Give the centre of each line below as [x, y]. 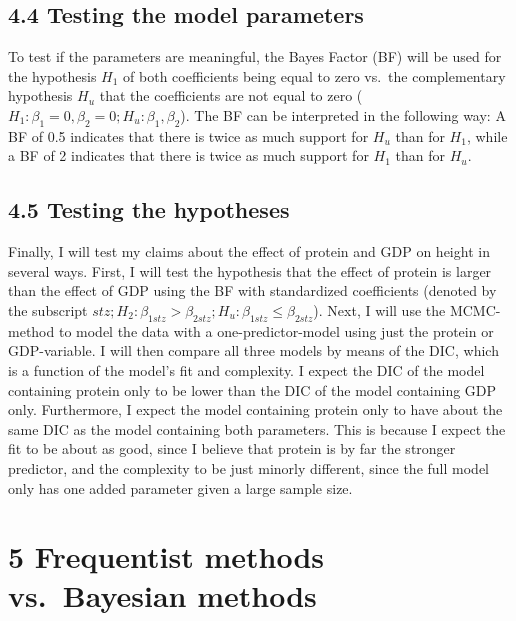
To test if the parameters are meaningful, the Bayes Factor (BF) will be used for [255, 56]
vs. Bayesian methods [162, 595]
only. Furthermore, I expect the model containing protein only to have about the [255, 409]
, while [487, 135]
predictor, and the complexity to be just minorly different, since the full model [248, 467]
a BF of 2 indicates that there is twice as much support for [188, 155]
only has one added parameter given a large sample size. [180, 487]
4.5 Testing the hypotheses [149, 209]
